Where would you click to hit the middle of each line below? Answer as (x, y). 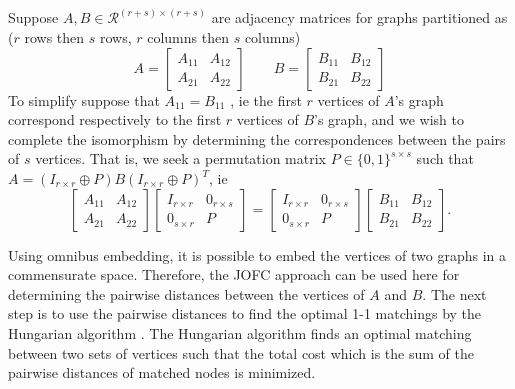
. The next (454, 293)
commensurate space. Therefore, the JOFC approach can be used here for (234, 274)
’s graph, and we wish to (389, 119)
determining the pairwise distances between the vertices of (186, 293)
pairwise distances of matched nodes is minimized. (162, 372)
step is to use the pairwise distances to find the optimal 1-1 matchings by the (245, 313)
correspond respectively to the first (115, 119)
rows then (54, 37)
